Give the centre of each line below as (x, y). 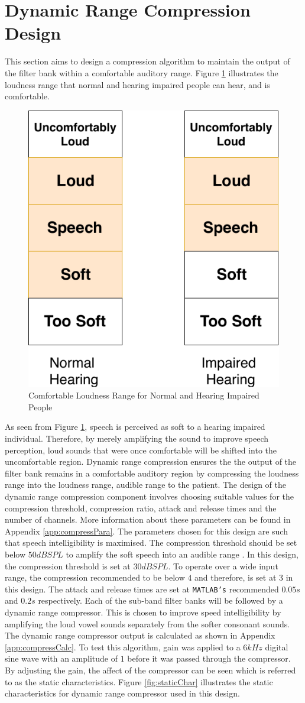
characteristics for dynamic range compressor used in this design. (122, 693)
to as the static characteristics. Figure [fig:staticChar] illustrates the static (139, 681)
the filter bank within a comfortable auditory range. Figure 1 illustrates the (142, 72)
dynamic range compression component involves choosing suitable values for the (150, 496)
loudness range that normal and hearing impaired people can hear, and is (137, 84)
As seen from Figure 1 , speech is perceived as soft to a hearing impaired (135, 427)
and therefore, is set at (236, 577)
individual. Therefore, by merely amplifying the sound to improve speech (137, 438)
